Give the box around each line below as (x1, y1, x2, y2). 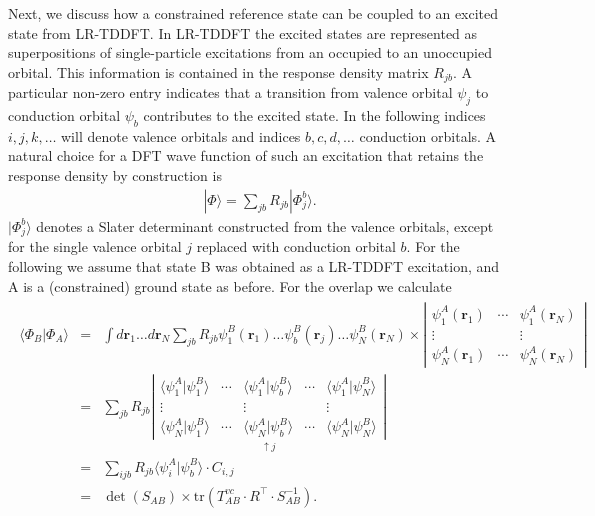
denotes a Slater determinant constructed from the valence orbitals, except (36, 215, 494, 236)
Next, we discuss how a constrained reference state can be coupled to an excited (8, 3, 499, 23)
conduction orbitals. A (359, 125, 497, 146)
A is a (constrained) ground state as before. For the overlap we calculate (8, 275, 452, 296)
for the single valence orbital (8, 236, 182, 257)
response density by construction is (8, 165, 222, 186)
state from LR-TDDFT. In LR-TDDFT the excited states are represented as (8, 22, 478, 43)
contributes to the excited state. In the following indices (143, 105, 486, 126)
